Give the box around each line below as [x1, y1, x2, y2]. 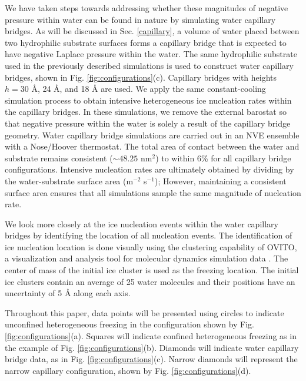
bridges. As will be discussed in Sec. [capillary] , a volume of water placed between [5, 25, 300, 37]
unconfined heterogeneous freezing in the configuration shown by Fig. [5, 318, 255, 330]
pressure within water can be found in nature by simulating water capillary [5, 13, 276, 25]
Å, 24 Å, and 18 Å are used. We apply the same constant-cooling [31, 82, 266, 95]
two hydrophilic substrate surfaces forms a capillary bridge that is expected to [5, 36, 287, 48]
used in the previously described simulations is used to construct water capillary [5, 59, 294, 71]
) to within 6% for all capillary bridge [155, 151, 291, 164]
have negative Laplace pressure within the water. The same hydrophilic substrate [5, 48, 297, 60]
